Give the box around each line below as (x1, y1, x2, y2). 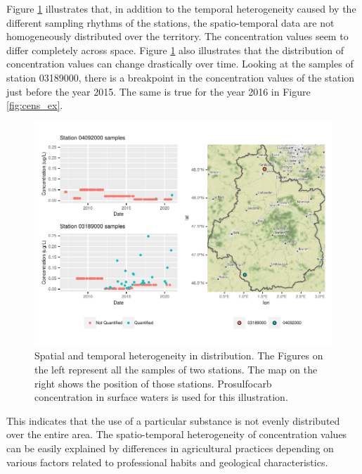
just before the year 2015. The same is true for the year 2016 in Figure (6, 84, 311, 98)
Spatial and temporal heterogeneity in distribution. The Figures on (34, 348, 323, 363)
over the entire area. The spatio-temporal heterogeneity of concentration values (6, 427, 347, 442)
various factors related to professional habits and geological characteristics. (6, 454, 328, 469)
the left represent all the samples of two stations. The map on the (34, 361, 318, 376)
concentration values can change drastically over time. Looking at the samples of (6, 56, 354, 71)
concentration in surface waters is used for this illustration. (34, 390, 288, 404)
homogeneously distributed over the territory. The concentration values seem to (6, 29, 349, 44)
